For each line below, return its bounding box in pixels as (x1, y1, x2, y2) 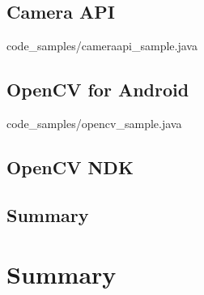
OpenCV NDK (6, 154, 134, 179)
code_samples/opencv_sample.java (6, 115, 182, 131)
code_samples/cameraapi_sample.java (6, 37, 198, 54)
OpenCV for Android (6, 77, 189, 102)
